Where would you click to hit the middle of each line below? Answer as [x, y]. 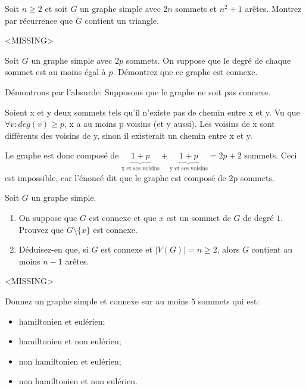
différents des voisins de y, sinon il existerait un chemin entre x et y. [129, 135]
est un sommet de [199, 217]
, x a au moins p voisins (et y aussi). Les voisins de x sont [169, 124]
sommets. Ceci [271, 155]
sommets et [196, 8]
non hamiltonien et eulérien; [70, 361]
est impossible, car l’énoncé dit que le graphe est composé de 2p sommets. [140, 177]
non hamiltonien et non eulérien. [78, 381]
